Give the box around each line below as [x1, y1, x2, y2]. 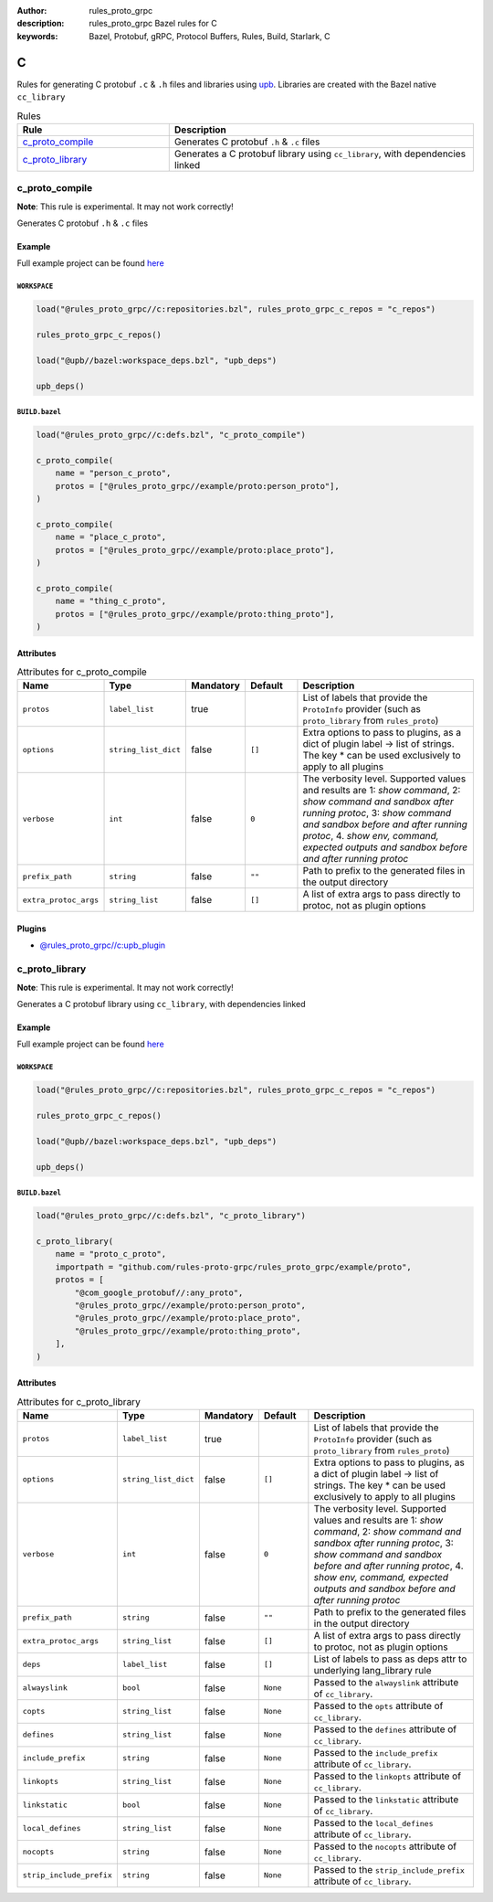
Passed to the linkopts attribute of [313, 1769, 461, 1782]
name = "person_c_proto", [55, 468, 172, 479]
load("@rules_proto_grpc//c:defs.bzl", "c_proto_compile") [36, 430, 306, 441]
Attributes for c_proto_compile [16, 665, 148, 678]
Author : [16, 5, 47, 16]
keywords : [16, 30, 58, 41]
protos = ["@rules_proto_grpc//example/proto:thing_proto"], [55, 609, 335, 619]
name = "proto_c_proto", [55, 1249, 167, 1259]
